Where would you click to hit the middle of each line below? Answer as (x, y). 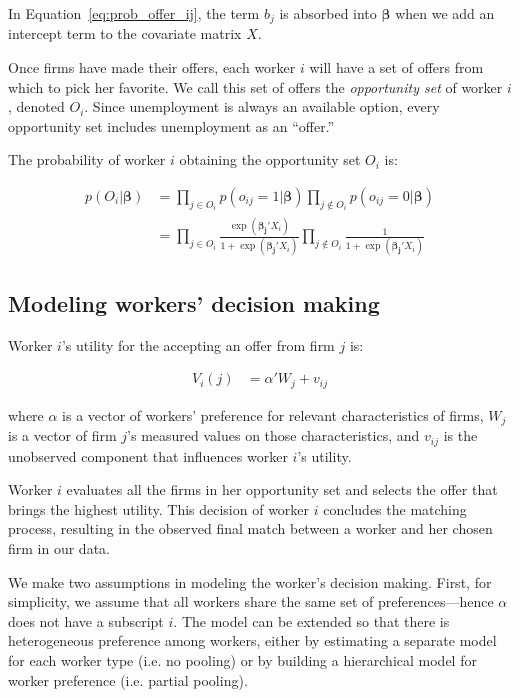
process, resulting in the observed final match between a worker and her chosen (250, 528)
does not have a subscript (86, 620)
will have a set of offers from (396, 67)
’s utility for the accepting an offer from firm (198, 344)
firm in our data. (59, 548)
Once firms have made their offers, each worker (152, 67)
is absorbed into (328, 13)
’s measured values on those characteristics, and (273, 435)
